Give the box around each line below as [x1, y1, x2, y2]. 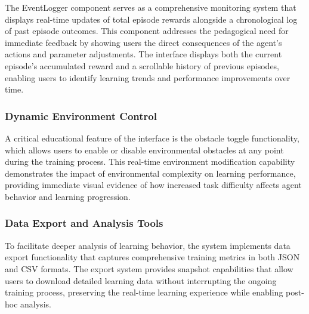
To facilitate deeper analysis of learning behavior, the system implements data [5, 239, 291, 251]
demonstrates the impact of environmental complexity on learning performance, [5, 167, 296, 179]
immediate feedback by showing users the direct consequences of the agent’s [5, 36, 282, 48]
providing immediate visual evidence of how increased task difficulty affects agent [5, 178, 302, 191]
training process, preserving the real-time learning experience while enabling [5, 286, 283, 298]
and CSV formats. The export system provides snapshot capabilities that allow [5, 262, 293, 275]
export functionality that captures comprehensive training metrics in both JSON [5, 251, 300, 263]
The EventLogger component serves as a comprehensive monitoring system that [5, 1, 296, 13]
